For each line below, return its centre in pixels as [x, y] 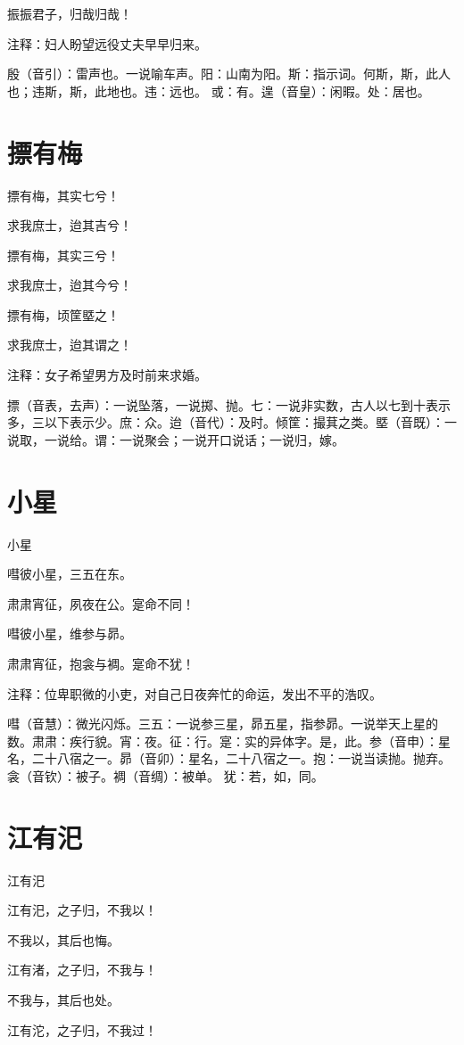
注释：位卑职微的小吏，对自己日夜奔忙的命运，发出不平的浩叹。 [195, 693]
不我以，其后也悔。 [63, 939]
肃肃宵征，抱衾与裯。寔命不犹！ [101, 663]
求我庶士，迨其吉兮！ [70, 225]
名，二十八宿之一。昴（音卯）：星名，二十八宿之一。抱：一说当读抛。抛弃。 [229, 758]
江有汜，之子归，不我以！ [82, 910]
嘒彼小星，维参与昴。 [70, 634]
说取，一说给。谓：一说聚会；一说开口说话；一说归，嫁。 [176, 439]
